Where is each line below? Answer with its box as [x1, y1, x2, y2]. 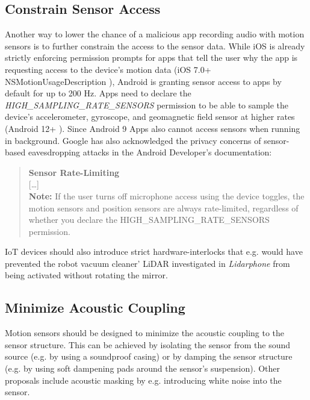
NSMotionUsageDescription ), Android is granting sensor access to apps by [5, 75, 282, 87]
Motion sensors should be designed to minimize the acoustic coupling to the [5, 327, 285, 339]
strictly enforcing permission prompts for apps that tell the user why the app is [5, 51, 298, 64]
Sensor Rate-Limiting [28, 166, 120, 178]
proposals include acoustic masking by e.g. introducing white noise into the [5, 373, 282, 386]
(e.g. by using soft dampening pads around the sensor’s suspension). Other [5, 362, 281, 375]
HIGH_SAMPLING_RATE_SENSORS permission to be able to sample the [5, 98, 288, 111]
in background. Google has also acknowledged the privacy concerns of [5, 134, 261, 146]
